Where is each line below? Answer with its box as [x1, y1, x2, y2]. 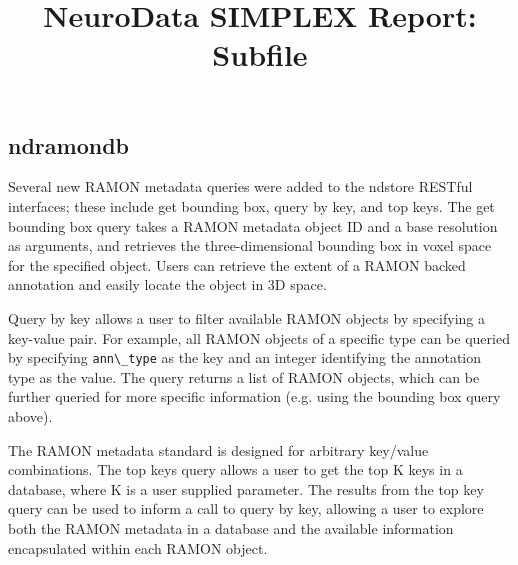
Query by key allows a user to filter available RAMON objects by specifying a [8, 307, 485, 328]
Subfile [212, 34, 308, 75]
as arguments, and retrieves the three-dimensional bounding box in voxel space [8, 235, 492, 256]
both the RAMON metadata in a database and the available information [8, 517, 454, 538]
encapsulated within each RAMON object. [8, 537, 268, 558]
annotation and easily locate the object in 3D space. [8, 274, 327, 295]
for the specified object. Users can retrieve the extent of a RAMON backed [8, 254, 466, 275]
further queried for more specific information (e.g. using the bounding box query [8, 386, 501, 407]
